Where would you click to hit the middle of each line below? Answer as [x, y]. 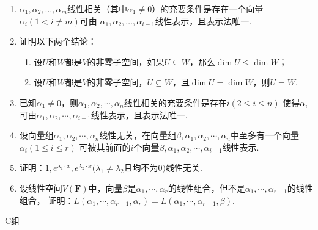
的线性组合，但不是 [206, 188]
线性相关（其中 [97, 9]
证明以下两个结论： [58, 41]
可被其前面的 [105, 147]
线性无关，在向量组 [138, 135]
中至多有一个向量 [265, 135]
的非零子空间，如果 [126, 61]
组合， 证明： [46, 200]
